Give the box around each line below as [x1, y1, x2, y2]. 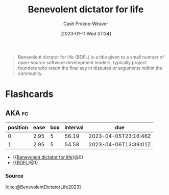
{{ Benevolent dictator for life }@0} [12, 154, 84, 160]
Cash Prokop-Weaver [63, 21, 109, 27]
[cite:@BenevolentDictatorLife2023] [5, 184, 81, 190]
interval [64, 124, 84, 131]
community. [17, 70, 43, 76]
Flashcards [5, 88, 54, 100]
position [8, 124, 29, 131]
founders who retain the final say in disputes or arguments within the [17, 65, 162, 71]
